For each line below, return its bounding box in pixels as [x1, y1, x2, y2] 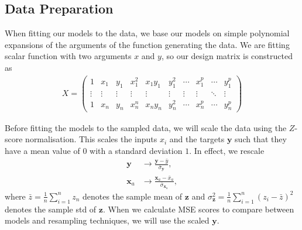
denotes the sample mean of [83, 190, 183, 202]
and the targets [169, 133, 225, 145]
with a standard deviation [90, 144, 183, 156]
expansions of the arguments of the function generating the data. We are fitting [5, 38, 290, 50]
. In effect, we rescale [189, 144, 265, 156]
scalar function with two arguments [5, 50, 132, 62]
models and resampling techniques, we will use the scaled [5, 214, 210, 226]
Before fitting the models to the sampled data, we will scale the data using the [5, 121, 287, 133]
